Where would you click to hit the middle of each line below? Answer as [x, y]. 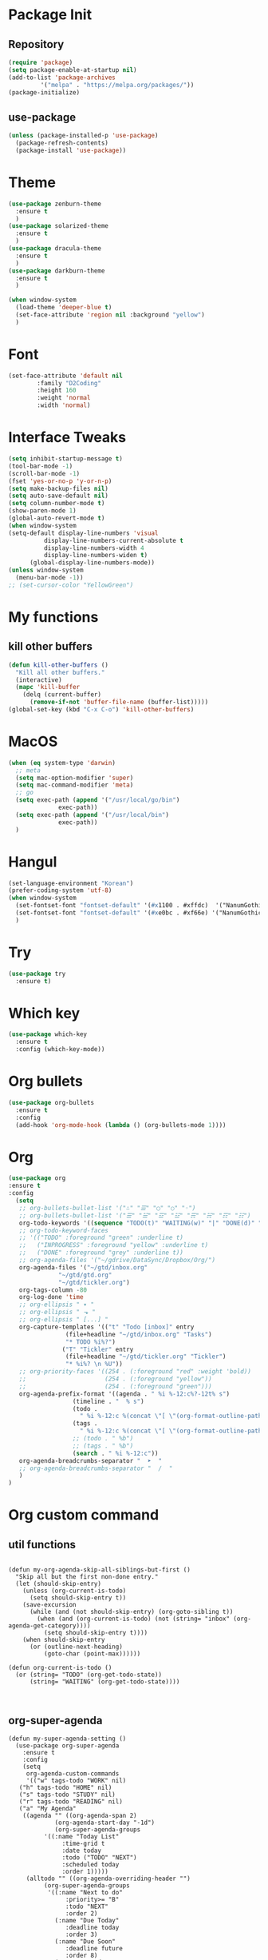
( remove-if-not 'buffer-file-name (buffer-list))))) [119, 702]
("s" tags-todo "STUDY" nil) [67, 1795]
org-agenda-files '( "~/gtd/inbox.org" [83, 1267]
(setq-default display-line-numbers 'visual [83, 533]
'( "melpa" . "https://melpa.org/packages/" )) [117, 85]
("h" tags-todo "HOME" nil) [65, 1787]
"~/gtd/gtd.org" [85, 1275]
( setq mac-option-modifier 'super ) [75, 778]
